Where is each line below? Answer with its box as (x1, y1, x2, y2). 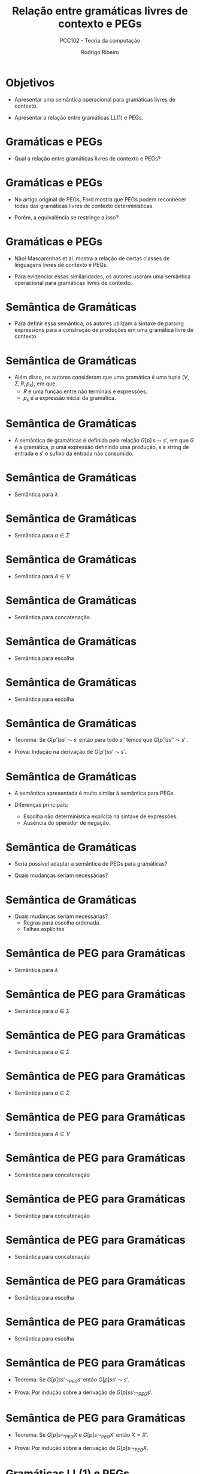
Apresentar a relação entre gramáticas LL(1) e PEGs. (14, 114, 144, 121)
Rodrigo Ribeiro (81, 48, 119, 55)
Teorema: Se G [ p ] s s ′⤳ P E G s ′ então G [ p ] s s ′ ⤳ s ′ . (14, 1375, 130, 1384)
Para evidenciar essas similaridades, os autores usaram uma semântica (14, 272, 191, 280)
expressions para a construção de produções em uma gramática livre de (14, 326, 194, 334)
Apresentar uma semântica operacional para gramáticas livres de (14, 96, 176, 103)
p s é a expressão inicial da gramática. (23, 394, 116, 403)
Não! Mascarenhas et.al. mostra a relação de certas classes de (14, 254, 170, 262)
